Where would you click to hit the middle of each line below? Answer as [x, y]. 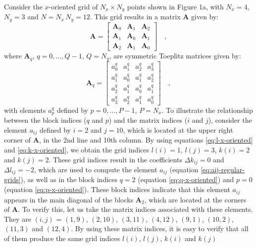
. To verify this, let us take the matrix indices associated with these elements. [135, 209]
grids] [12, 179]
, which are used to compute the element [96, 170]
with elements [25, 110]
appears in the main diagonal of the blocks [69, 199]
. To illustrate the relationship [207, 110]
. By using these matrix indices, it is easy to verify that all [160, 228]
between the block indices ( [45, 120]
